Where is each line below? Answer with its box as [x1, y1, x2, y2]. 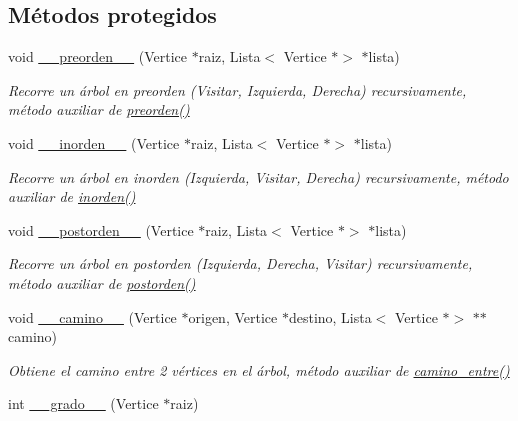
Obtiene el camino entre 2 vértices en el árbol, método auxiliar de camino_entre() [8, 359, 510, 380]
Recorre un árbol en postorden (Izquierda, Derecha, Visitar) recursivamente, [8, 253, 473, 274]
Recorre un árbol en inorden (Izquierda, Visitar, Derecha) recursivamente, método [8, 166, 509, 187]
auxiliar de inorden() [8, 186, 136, 207]
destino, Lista [288, 306, 372, 327]
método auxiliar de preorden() [8, 99, 190, 120]
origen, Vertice [188, 306, 278, 327]
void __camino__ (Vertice [8, 306, 177, 327]
